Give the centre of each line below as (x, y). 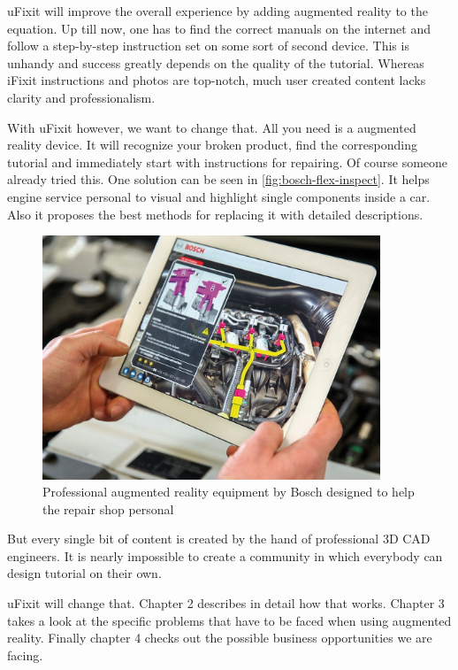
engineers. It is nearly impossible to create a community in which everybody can (225, 555)
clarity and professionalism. (81, 97)
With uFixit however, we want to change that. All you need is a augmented (212, 127)
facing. (25, 655)
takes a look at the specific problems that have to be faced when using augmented (229, 620)
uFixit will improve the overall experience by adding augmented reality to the (218, 11)
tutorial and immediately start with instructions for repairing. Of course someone (228, 162)
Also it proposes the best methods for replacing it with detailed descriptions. (215, 214)
